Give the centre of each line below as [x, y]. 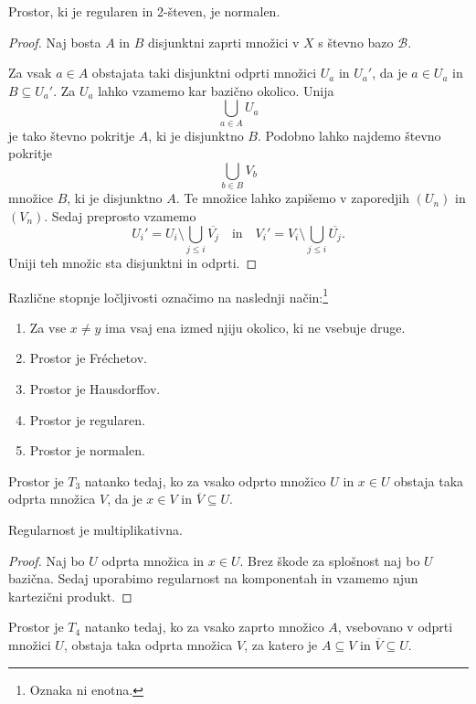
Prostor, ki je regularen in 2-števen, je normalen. [144, 11]
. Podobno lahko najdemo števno [349, 135]
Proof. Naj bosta [55, 42]
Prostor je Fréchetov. [88, 358]
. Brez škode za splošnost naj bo [330, 560]
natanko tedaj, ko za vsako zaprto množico [204, 627]
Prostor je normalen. [87, 450]
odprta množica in [153, 560]
